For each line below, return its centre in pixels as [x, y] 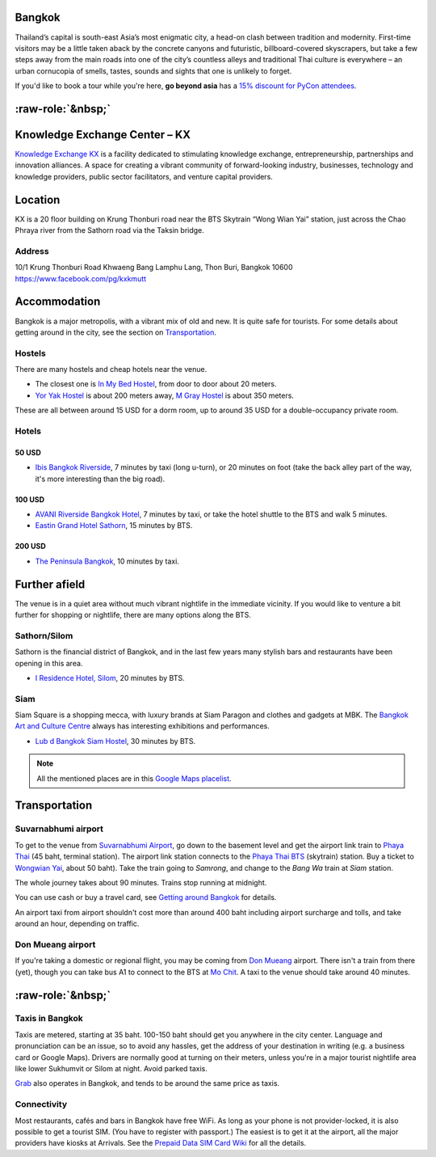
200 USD [30, 547]
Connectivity [41, 1104]
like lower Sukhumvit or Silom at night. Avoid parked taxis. [111, 1069]
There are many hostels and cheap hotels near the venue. [111, 369]
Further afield [50, 584]
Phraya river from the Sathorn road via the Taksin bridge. [110, 230]
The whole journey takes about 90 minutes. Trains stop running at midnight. [141, 882]
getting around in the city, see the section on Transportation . [116, 332]
